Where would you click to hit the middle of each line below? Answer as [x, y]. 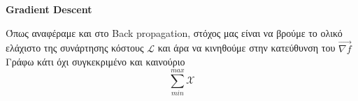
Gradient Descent [49, 9]
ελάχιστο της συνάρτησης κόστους [75, 48]
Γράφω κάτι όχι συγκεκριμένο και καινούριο [95, 62]
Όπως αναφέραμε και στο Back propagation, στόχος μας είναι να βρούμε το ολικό [174, 32]
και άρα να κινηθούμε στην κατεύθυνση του [246, 48]
